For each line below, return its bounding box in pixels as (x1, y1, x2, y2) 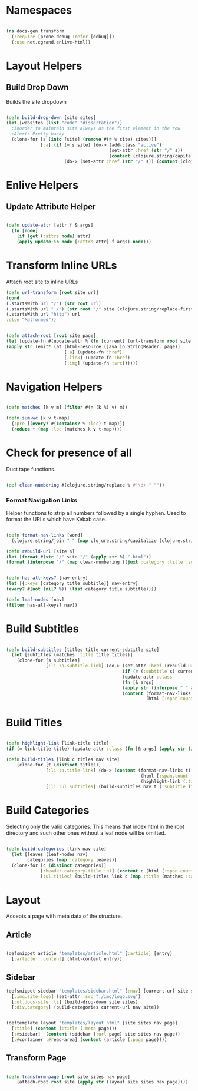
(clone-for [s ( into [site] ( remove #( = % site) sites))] (11, 137, 157, 143)
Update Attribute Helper (6, 201, 96, 212)
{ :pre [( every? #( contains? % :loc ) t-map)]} (11, 421, 126, 427)
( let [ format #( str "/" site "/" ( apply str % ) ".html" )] (6, 554, 151, 560)
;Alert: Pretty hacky (11, 131, 65, 137)
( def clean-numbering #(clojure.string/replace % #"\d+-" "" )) (6, 482, 165, 488)
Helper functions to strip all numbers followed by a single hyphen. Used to (6, 509, 186, 516)
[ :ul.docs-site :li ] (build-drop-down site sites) (11, 999, 138, 1005)
